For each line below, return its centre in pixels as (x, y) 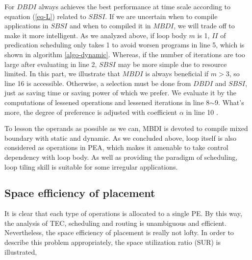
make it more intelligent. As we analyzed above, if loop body (96, 35)
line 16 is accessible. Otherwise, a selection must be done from (98, 83)
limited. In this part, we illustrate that (62, 74)
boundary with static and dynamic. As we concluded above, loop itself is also (120, 138)
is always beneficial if (177, 74)
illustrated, (21, 251)
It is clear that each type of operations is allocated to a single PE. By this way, (123, 213)
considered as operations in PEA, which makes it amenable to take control (116, 147)
